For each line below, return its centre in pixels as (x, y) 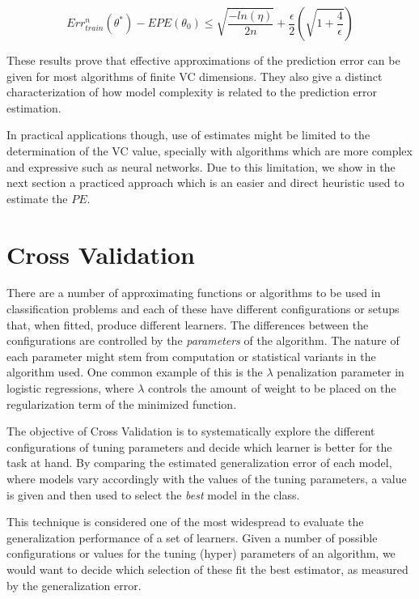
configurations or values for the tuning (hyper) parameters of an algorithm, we (201, 553)
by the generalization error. (74, 585)
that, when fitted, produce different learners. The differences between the (188, 324)
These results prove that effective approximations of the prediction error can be (203, 60)
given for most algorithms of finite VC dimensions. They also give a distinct (195, 76)
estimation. (34, 107)
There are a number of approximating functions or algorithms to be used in (194, 293)
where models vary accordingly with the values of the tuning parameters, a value (207, 478)
